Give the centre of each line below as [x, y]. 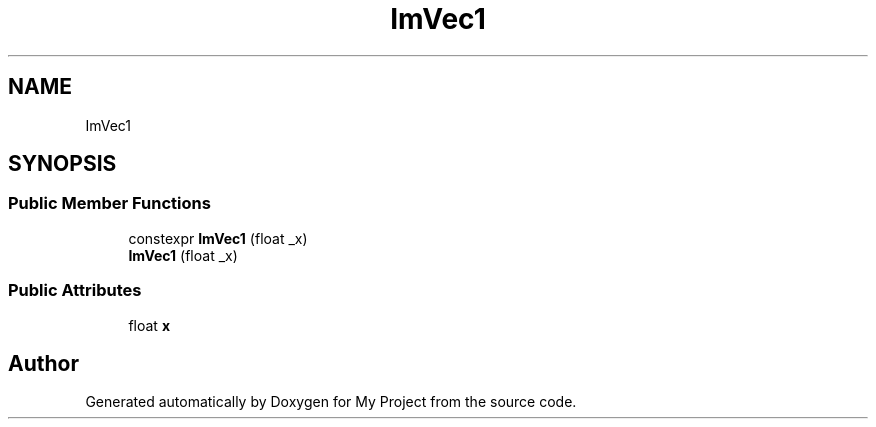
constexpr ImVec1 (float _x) [218, 238]
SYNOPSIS [62, 164]
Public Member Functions [109, 203]
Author [43, 363]
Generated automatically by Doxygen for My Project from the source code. [331, 402]
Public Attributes [75, 290]
